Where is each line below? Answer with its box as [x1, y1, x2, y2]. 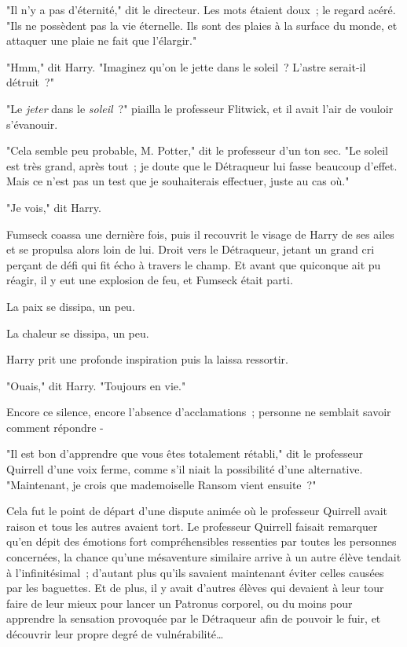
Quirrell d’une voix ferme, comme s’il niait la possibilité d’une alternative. [6, 461, 363, 477]
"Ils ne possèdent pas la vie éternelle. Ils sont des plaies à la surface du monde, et [6, 16, 398, 33]
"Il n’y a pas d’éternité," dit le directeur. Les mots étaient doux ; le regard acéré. [6, 2, 396, 17]
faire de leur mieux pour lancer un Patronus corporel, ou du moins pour [6, 594, 353, 611]
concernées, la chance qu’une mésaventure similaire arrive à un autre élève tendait [6, 549, 401, 565]
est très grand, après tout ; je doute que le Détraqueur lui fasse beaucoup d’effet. [6, 157, 398, 174]
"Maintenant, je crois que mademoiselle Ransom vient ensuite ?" [6, 476, 317, 492]
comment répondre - [6, 419, 104, 435]
